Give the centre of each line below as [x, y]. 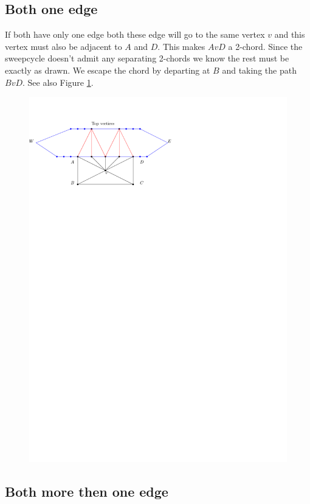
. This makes [181, 46]
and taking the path [259, 70]
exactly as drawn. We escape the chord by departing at [108, 70]
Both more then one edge [87, 492]
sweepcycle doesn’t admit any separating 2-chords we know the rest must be [147, 58]
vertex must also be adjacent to [64, 46]
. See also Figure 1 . [58, 82]
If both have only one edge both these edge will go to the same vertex [135, 34]
